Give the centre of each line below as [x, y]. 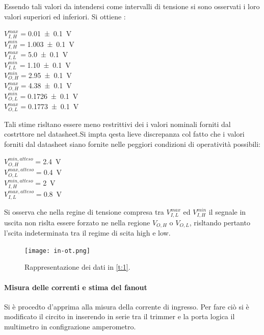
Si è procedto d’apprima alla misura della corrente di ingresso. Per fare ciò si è [127, 306]
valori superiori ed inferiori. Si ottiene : [65, 16]
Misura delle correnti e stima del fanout [76, 287]
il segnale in [227, 212]
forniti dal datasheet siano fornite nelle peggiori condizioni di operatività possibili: [132, 144]
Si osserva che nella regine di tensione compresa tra [84, 212]
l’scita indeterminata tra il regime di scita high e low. [87, 233]
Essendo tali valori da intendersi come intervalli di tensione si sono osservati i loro [132, 6]
